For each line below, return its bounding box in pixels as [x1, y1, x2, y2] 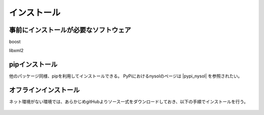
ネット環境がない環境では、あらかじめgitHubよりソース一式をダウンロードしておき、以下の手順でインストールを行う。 [9, 99, 248, 105]
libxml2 [9, 48, 24, 54]
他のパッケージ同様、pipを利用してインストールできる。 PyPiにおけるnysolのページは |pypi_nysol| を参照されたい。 [9, 73, 242, 79]
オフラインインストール [9, 86, 80, 95]
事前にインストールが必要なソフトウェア [9, 26, 132, 34]
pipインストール [9, 60, 58, 69]
